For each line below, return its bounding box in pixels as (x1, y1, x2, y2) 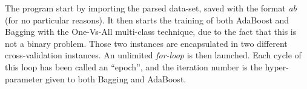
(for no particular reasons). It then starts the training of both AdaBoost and (5, 13, 289, 26)
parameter (5, 72, 43, 85)
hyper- (265, 60, 289, 73)
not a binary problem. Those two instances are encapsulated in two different (5, 37, 288, 49)
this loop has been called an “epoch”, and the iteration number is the (5, 60, 262, 73)
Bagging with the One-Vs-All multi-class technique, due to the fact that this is (5, 25, 297, 38)
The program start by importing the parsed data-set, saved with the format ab (5, 2, 297, 14)
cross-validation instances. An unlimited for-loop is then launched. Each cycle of (5, 49, 302, 61)
